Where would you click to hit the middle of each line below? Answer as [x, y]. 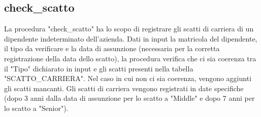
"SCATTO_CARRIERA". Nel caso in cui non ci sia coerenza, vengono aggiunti [128, 78]
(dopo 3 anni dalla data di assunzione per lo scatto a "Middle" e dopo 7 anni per [129, 98]
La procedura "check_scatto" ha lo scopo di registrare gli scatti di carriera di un [129, 29]
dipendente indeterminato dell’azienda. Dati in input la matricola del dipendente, [131, 38]
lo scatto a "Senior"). [36, 108]
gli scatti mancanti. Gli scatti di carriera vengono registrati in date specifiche [124, 88]
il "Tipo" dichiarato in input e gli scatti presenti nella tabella [99, 68]
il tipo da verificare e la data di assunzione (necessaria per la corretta [112, 48]
